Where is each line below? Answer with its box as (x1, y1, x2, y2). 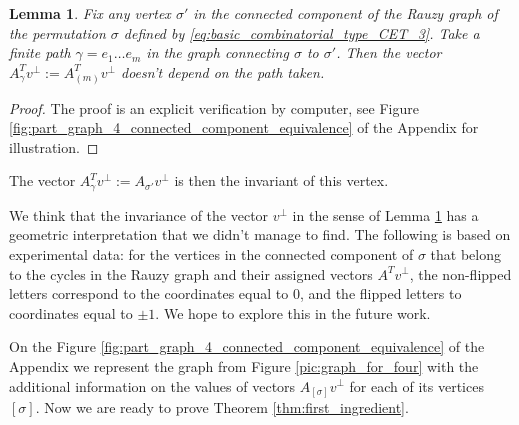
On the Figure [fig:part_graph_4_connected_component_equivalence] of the (9, 336, 485, 357)
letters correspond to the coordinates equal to (9, 283, 289, 304)
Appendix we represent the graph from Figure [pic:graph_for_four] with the (9, 355, 479, 376)
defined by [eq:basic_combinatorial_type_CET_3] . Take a (123, 22, 480, 43)
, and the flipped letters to (299, 283, 462, 304)
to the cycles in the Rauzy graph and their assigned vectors (9, 263, 373, 284)
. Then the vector (336, 42, 442, 63)
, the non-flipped (409, 263, 512, 284)
